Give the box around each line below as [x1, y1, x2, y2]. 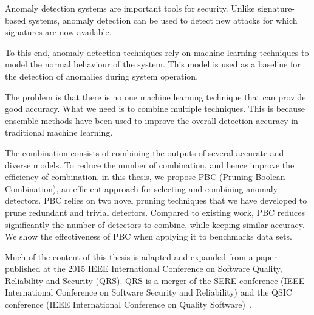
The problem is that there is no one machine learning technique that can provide [5, 90, 306, 103]
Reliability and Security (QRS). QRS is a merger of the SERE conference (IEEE [5, 274, 305, 286]
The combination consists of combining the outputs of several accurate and [5, 146, 284, 159]
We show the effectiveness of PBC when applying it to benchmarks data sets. [5, 230, 292, 243]
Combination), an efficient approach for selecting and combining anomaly [5, 182, 278, 195]
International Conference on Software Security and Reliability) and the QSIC [5, 286, 292, 299]
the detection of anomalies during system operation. [5, 69, 199, 82]
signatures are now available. [5, 26, 112, 38]
